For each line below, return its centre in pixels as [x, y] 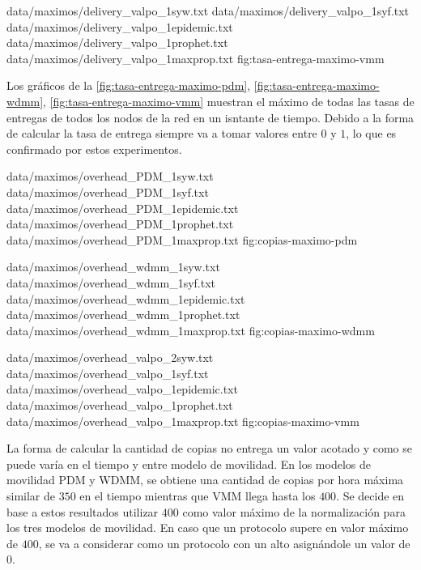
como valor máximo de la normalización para [294, 511]
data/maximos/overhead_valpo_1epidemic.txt [122, 389]
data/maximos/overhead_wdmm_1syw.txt [113, 267]
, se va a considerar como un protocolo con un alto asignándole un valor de [224, 543]
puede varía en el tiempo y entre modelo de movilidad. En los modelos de [189, 464]
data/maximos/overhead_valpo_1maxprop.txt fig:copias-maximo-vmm [183, 421]
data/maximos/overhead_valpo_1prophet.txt [120, 405]
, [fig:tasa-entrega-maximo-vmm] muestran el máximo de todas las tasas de [229, 101]
